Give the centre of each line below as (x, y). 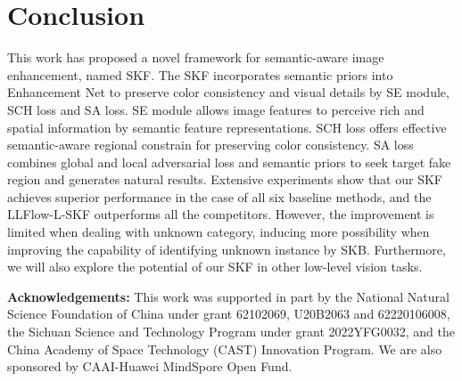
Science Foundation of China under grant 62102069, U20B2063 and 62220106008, (229, 314)
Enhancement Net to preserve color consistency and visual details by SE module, (228, 92)
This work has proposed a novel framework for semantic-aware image (196, 57)
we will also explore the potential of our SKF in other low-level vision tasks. (215, 267)
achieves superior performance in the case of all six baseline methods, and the (219, 196)
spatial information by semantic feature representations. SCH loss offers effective (227, 127)
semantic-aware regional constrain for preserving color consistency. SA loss (210, 145)
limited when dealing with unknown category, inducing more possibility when (219, 232)
